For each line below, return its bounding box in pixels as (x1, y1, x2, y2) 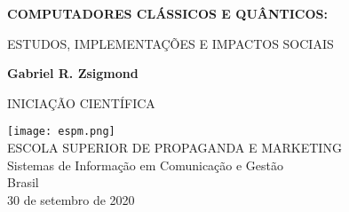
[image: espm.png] (7, 125, 115, 138)
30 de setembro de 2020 (7, 190, 135, 208)
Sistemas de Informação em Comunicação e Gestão (7, 155, 284, 174)
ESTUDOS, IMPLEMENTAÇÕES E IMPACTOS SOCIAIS (7, 34, 334, 52)
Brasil (7, 173, 39, 192)
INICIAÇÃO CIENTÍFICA (7, 93, 155, 112)
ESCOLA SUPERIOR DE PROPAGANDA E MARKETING (7, 138, 342, 157)
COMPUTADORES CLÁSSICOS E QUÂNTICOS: (7, 4, 329, 22)
